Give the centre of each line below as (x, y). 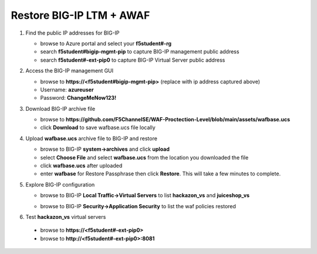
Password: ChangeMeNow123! (78, 98)
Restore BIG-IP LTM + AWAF (80, 15)
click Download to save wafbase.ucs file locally (98, 128)
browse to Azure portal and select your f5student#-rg (106, 43)
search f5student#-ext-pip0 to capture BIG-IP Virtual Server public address (133, 60)
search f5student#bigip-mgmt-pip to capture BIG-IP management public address (140, 52)
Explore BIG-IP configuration (60, 184)
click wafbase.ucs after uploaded (81, 166)
